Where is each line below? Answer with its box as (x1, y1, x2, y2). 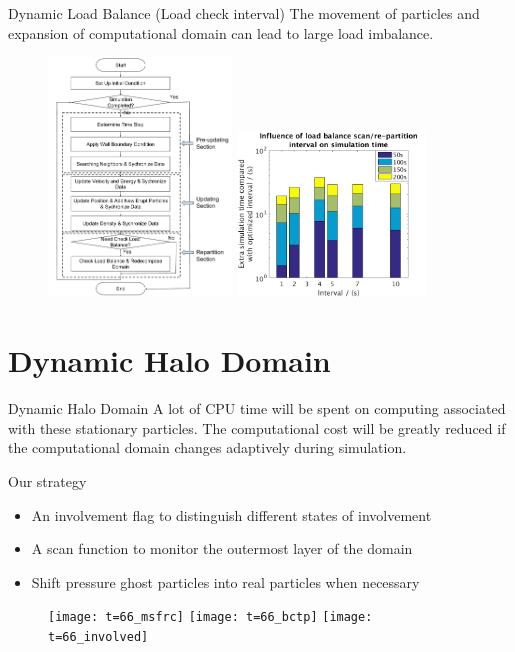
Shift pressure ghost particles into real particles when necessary (31, 571, 420, 592)
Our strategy (8, 470, 87, 491)
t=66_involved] (48, 630, 149, 644)
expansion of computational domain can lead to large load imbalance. (8, 22, 434, 43)
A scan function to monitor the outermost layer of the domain (31, 538, 413, 559)
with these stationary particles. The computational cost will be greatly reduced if (8, 417, 506, 438)
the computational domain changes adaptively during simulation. (8, 437, 407, 458)
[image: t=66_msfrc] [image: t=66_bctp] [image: (48, 610, 373, 625)
